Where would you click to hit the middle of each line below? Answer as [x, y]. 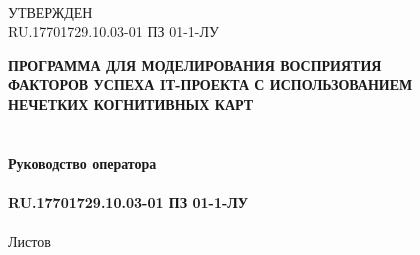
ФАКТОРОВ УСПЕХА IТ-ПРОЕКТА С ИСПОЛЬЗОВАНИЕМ [210, 84]
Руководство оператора [82, 162]
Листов [29, 241]
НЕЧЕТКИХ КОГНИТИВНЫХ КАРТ [131, 103]
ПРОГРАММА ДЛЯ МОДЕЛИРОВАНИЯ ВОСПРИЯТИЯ [195, 64]
